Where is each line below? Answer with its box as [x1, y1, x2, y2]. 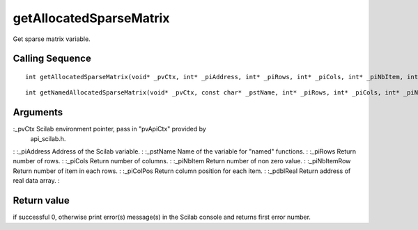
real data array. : [13, 176, 60, 185]
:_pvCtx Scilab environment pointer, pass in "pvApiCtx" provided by [13, 125, 207, 133]
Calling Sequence [13, 53, 92, 65]
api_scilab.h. [30, 134, 66, 142]
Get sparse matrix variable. [13, 35, 91, 43]
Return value [13, 195, 70, 206]
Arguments [13, 106, 63, 118]
